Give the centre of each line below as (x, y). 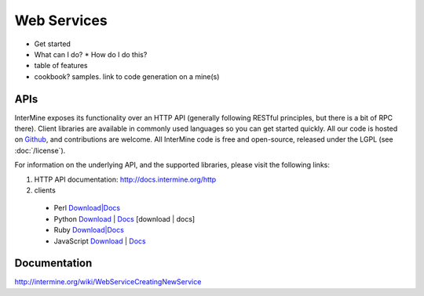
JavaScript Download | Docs (100, 241)
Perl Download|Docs (87, 208)
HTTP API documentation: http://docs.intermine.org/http (125, 179)
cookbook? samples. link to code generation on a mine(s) (127, 76)
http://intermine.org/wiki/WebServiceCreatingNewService (108, 282)
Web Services (61, 20)
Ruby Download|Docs (89, 230)
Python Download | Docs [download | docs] (124, 218)
